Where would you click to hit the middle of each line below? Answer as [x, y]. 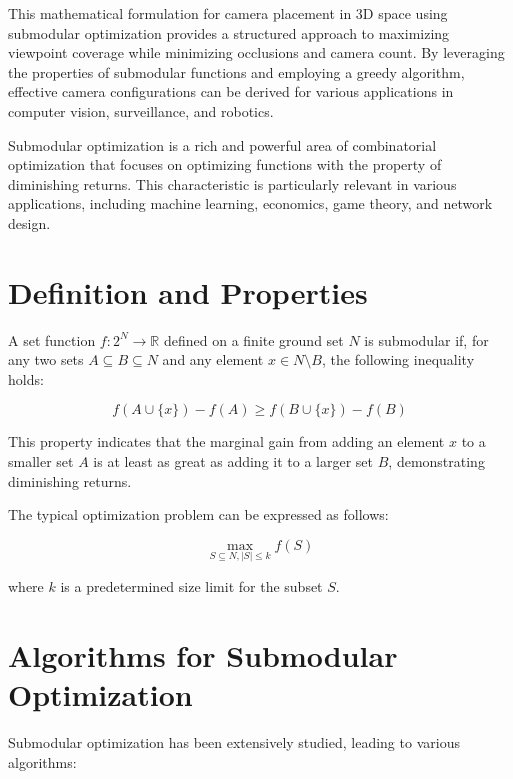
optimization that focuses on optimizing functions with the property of [225, 164]
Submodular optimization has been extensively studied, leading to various [234, 741]
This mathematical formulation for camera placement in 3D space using [228, 13]
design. [29, 222]
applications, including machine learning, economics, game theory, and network [250, 203]
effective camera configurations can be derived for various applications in [231, 91]
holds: [26, 378]
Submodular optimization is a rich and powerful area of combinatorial [222, 144]
